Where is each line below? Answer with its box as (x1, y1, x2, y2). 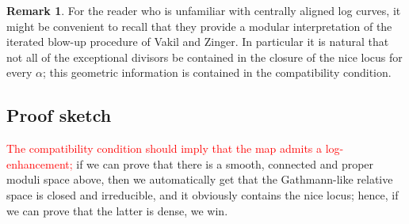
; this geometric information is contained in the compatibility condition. (42, 64, 392, 81)
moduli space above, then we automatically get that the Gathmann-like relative (6, 171, 393, 188)
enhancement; (6, 155, 73, 172)
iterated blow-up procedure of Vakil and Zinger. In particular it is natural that (6, 33, 389, 50)
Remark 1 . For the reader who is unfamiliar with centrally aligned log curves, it (6, 2, 401, 18)
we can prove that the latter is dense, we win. (6, 202, 228, 218)
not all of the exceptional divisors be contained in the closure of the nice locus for (6, 48, 403, 65)
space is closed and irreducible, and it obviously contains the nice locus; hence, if (6, 186, 399, 203)
